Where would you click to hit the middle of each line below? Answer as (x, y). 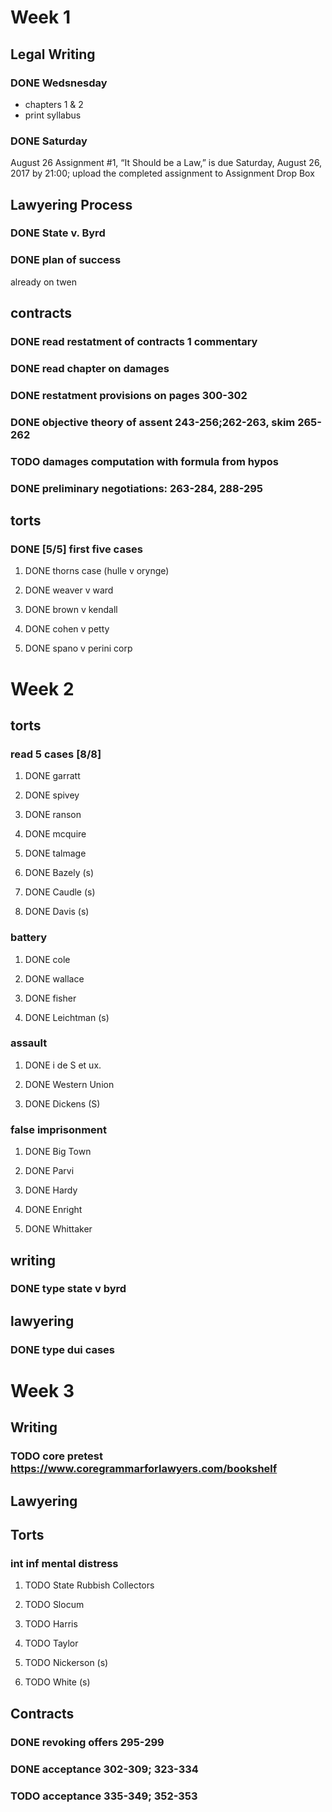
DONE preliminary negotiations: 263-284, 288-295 (137, 488)
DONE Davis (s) (57, 912)
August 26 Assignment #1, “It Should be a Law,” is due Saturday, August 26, (166, 163)
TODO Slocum (54, 1605)
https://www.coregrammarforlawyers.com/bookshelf (144, 1469)
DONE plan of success (66, 260)
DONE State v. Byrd (58, 233)
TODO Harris (51, 1624)
